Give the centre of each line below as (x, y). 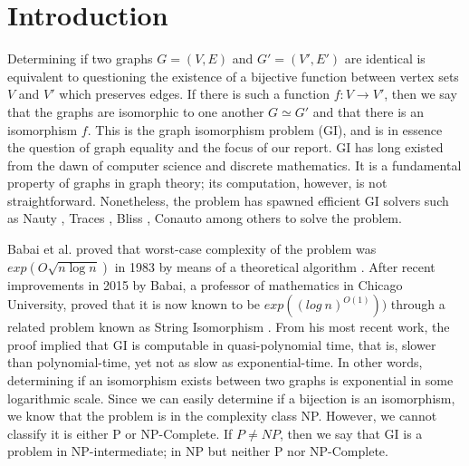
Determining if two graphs (80, 58)
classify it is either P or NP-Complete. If (120, 433)
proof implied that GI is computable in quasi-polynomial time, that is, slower (222, 344)
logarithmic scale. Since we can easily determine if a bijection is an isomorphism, (231, 398)
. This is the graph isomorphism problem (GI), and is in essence (265, 129)
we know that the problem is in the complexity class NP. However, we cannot (222, 416)
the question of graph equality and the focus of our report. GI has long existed (225, 147)
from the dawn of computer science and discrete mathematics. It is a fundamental (234, 165)
